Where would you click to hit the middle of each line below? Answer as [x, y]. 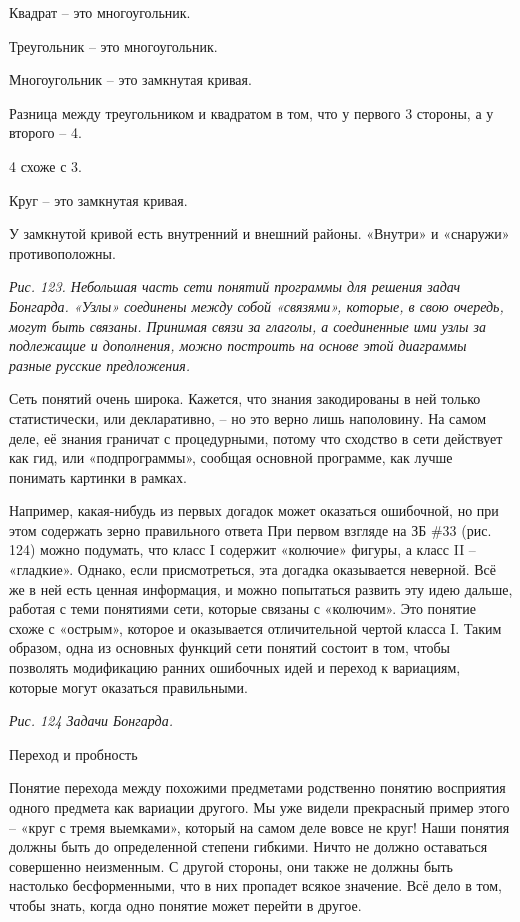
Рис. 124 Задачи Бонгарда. [91, 720]
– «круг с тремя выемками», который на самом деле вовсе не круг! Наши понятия [259, 826]
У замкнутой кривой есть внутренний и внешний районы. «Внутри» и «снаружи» [259, 233]
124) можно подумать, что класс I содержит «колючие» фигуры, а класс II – [242, 549]
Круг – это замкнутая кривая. [98, 199]
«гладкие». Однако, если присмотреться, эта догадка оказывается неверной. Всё [253, 569]
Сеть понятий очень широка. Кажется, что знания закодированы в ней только [245, 398]
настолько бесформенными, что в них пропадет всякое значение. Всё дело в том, [255, 885]
